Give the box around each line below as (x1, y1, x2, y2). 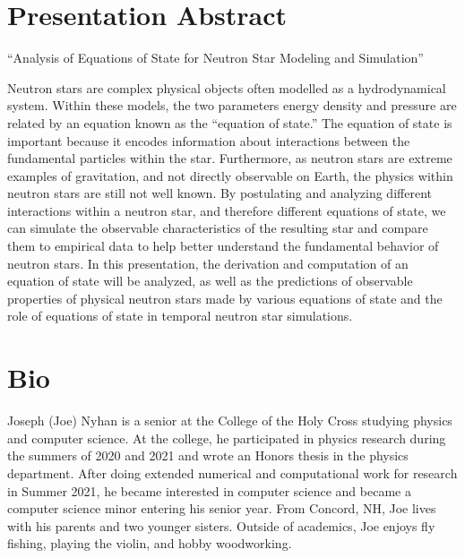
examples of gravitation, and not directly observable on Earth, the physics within (7, 166, 453, 185)
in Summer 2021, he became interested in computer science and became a (7, 481, 411, 500)
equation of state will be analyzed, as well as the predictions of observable (7, 271, 413, 290)
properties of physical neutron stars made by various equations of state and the (7, 288, 443, 307)
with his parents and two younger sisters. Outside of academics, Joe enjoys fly (7, 516, 435, 535)
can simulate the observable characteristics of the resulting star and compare (7, 219, 428, 237)
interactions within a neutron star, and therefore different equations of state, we (7, 201, 446, 219)
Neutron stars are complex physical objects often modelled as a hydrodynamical (7, 78, 446, 97)
